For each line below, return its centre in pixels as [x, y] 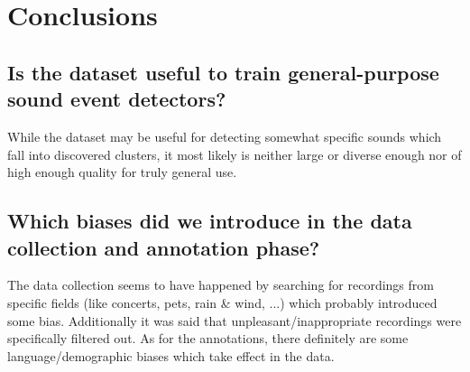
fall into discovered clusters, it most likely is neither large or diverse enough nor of [235, 154]
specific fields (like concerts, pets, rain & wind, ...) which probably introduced [222, 302]
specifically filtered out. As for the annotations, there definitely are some [208, 338]
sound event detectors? [117, 99]
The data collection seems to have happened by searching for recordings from [221, 285]
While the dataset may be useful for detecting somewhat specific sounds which [225, 136]
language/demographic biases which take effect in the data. [171, 355]
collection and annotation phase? [164, 247]
